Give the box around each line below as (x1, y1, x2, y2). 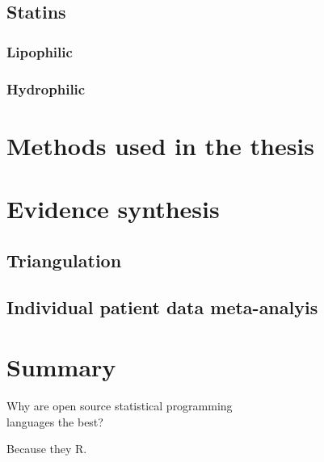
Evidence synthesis (6, 192, 220, 225)
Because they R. (6, 440, 87, 457)
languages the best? (6, 413, 103, 430)
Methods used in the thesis (6, 128, 314, 162)
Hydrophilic (6, 78, 86, 99)
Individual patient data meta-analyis (6, 295, 318, 320)
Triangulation (6, 247, 122, 272)
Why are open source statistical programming (6, 397, 233, 414)
